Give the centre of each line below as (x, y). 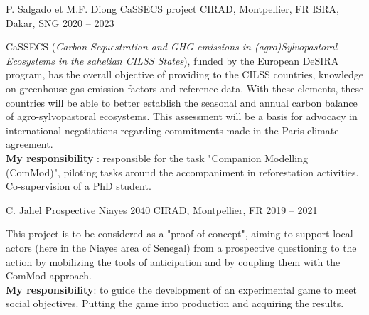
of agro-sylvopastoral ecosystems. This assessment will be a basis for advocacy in (182, 116)
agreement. (30, 144)
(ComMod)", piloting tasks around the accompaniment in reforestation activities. (182, 172)
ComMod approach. (49, 276)
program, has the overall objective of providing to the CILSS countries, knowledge (185, 74)
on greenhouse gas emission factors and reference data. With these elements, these (185, 88)
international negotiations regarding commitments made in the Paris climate (172, 130)
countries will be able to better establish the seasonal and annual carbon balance (182, 102)
